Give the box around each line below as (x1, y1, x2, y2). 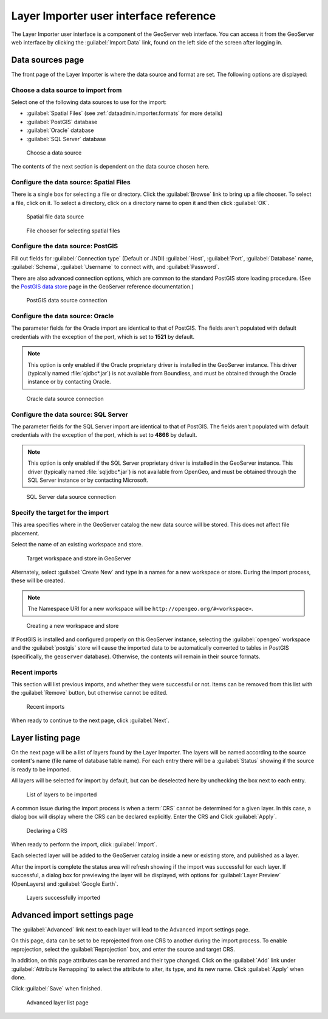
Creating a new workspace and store (26, 622, 119, 629)
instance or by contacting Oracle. (27, 378, 111, 386)
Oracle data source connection (26, 395, 104, 402)
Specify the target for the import (11, 509, 109, 517)
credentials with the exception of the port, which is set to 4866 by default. (11, 431, 197, 439)
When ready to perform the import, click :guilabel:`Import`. (11, 841, 157, 848)
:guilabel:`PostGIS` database (26, 118, 98, 125)
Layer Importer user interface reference (11, 9, 216, 23)
